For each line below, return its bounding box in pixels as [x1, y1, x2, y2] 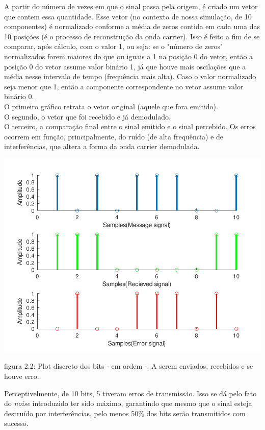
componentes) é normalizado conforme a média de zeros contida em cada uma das [4, 21, 260, 32]
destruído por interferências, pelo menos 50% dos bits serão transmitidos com [4, 408, 246, 418]
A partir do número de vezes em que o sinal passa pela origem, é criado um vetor [4, 1, 258, 11]
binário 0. [4, 91, 34, 102]
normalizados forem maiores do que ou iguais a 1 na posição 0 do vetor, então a [4, 51, 253, 61]
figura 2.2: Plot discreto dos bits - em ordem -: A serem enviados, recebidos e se [4, 361, 253, 371]
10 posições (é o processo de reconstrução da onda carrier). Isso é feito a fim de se [4, 31, 260, 41]
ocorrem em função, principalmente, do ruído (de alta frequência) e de [4, 131, 223, 141]
